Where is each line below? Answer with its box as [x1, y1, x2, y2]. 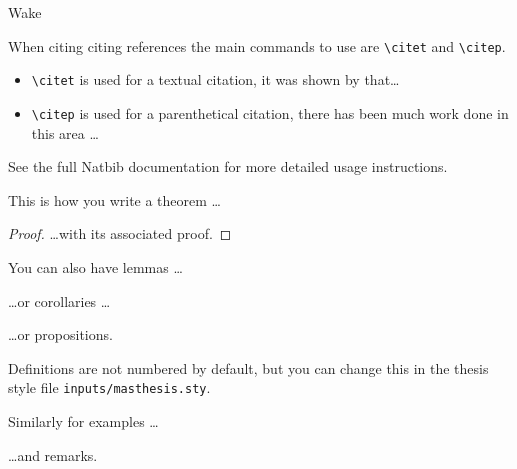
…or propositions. [8, 324, 113, 345]
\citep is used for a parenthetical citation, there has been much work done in [31, 102, 509, 123]
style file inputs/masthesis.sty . [8, 377, 211, 398]
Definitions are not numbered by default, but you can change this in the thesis [8, 357, 489, 378]
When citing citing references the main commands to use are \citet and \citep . [8, 35, 506, 56]
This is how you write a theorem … [8, 189, 221, 210]
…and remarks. [8, 444, 98, 465]
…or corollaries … [8, 290, 111, 311]
